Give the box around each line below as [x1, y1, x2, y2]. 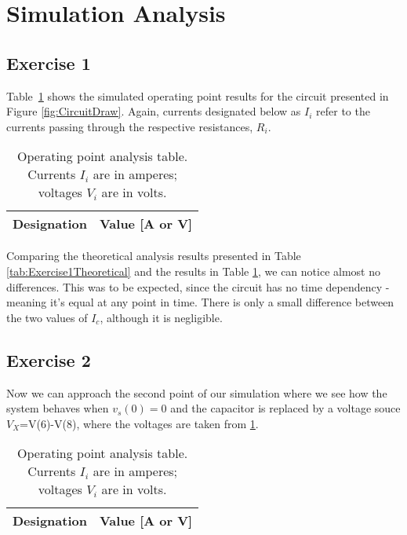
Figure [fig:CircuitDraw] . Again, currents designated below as [6, 103, 301, 119]
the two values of [6, 309, 88, 325]
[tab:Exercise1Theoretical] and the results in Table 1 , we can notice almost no [6, 262, 380, 279]
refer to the [316, 103, 370, 119]
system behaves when [6, 400, 109, 416]
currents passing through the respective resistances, [6, 118, 253, 134]
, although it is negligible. [100, 309, 223, 325]
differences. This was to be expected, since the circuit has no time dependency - [6, 278, 390, 295]
